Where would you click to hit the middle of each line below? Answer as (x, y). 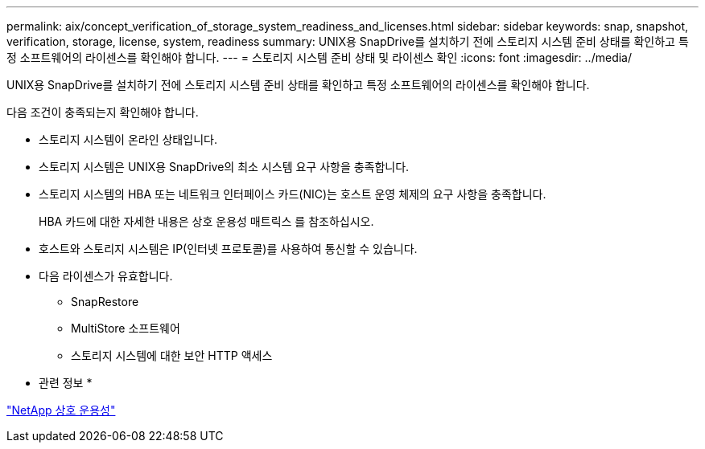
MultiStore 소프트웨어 (126, 328)
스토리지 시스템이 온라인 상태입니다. (128, 139)
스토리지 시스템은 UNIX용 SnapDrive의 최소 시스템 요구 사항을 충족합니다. (224, 167)
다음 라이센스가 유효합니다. (106, 276)
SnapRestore (105, 302)
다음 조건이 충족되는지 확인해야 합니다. (103, 112)
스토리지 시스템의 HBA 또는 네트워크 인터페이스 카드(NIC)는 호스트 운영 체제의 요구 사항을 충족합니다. (293, 194)
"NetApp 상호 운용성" (61, 410)
